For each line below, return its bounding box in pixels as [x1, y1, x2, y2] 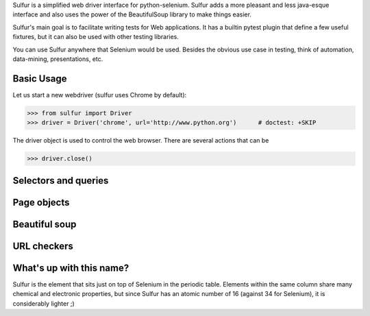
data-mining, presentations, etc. [12, 55, 103, 63]
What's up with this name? [12, 262, 129, 274]
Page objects [12, 196, 70, 208]
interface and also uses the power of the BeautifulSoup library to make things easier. [12, 10, 251, 19]
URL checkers [12, 240, 73, 252]
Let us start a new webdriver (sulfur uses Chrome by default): [12, 90, 187, 99]
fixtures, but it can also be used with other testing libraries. [12, 33, 180, 41]
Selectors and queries [12, 175, 109, 186]
